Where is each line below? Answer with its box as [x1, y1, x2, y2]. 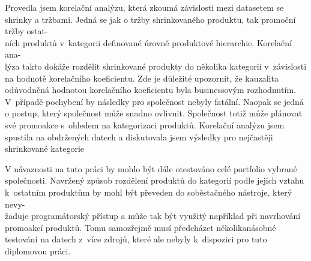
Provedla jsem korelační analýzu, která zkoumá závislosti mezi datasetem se [5, 1, 284, 13]
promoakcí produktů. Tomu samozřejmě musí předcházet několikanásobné [5, 221, 276, 233]
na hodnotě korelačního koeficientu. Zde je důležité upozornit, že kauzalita [5, 71, 279, 84]
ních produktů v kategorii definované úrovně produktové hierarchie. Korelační [5, 36, 292, 49]
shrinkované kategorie [5, 142, 84, 155]
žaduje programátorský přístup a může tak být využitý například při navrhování [5, 209, 301, 222]
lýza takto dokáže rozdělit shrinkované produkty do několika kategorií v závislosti [5, 59, 307, 72]
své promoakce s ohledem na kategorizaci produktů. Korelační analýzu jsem [5, 118, 285, 131]
